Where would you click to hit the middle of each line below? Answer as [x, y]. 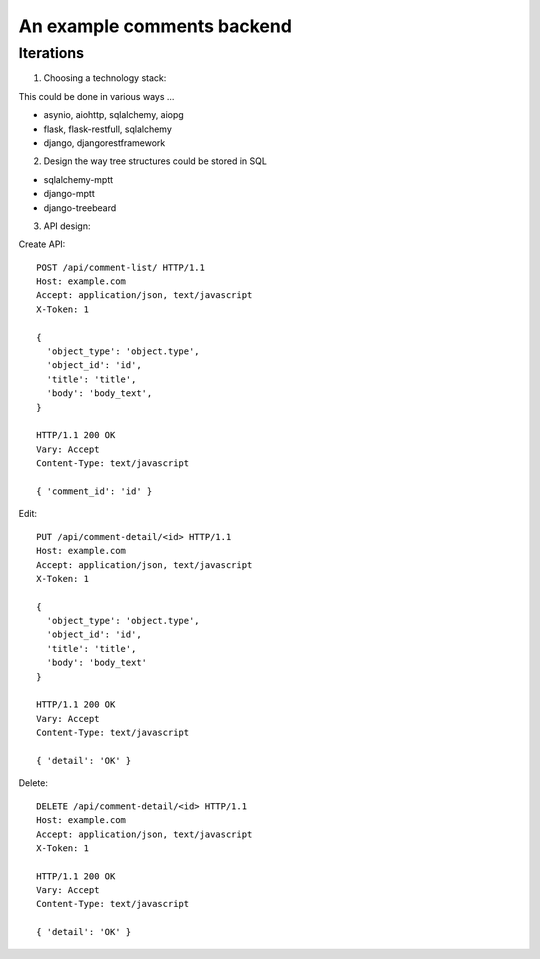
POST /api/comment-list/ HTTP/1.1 [120, 267]
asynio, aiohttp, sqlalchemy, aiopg [113, 115]
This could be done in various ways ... [96, 96]
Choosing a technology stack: [105, 78]
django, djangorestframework [104, 142]
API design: [67, 226]
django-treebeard [80, 207]
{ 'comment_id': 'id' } [94, 491]
